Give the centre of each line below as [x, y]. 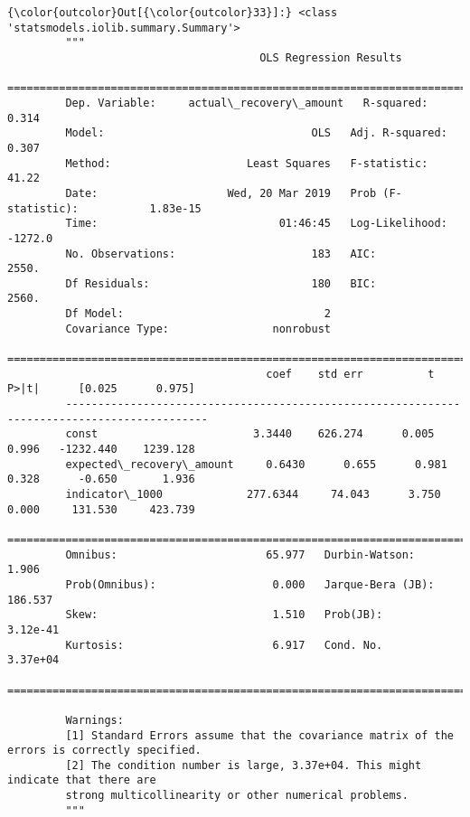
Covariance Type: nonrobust [198, 329]
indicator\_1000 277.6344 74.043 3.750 [253, 494]
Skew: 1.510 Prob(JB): [224, 615]
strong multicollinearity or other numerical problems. [237, 796]
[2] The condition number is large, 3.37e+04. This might [244, 765]
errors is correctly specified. [104, 751]
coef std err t [350, 374]
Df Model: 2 [198, 314]
